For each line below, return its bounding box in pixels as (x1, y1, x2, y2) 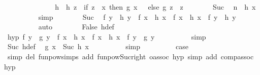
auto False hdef (38, 21, 114, 32)
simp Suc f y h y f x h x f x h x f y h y (38, 11, 236, 22)
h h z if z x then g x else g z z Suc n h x (55, 2, 256, 12)
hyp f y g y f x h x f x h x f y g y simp (7, 31, 206, 42)
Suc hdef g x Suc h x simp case (7, 41, 188, 52)
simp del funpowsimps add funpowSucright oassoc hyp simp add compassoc (7, 51, 254, 61)
